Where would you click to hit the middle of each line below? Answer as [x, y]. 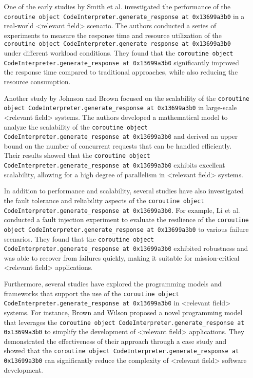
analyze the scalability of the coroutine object [76, 126]
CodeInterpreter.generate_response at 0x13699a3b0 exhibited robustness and [126, 248]
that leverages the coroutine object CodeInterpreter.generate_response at [124, 322]
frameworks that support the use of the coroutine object [92, 293]
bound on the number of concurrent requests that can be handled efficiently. [118, 145]
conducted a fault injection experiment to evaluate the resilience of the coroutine [126, 219]
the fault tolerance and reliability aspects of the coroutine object [104, 200]
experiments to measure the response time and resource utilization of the [113, 35]
